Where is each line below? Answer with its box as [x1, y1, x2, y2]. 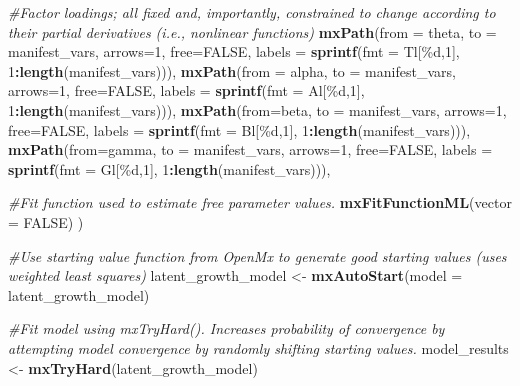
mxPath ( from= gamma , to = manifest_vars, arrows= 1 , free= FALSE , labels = [8, 139, 493, 160]
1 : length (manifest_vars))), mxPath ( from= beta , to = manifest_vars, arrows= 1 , [8, 99, 507, 120]
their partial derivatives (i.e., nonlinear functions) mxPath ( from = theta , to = [8, 21, 497, 42]
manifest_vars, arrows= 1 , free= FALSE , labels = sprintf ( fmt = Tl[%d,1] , [8, 41, 460, 62]
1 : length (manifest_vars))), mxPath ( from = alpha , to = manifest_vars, [8, 60, 456, 81]
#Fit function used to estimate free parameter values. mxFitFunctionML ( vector [8, 192, 512, 213]
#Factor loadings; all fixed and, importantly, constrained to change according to [8, 2, 496, 22]
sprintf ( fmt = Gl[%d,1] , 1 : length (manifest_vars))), [8, 158, 331, 179]
